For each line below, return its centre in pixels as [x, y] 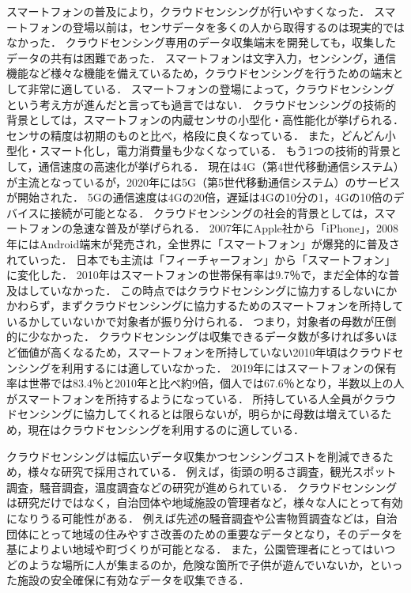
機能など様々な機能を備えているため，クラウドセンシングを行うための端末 [200, 73]
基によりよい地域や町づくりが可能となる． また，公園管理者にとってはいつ [201, 549]
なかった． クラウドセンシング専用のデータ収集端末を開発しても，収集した [201, 42]
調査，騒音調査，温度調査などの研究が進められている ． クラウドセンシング [202, 487]
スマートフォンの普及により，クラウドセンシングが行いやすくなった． [189, 11]
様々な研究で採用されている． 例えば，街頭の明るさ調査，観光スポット [212, 472]
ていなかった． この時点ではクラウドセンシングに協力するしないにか [218, 290]
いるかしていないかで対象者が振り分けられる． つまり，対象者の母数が [190, 321]
